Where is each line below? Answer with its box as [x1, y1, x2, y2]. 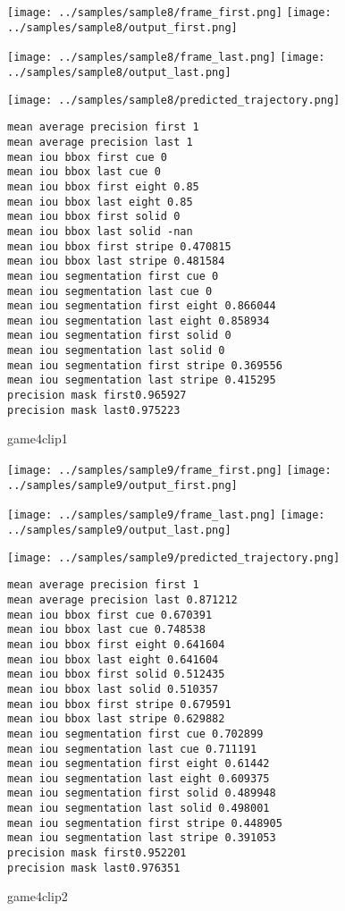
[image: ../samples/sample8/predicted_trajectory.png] [7, 93, 341, 106]
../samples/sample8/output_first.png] [7, 21, 238, 34]
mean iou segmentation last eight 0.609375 [7, 772, 270, 785]
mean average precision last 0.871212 [7, 593, 238, 606]
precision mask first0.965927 [7, 389, 187, 402]
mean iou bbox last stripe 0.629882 [7, 713, 225, 726]
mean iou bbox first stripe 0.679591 [7, 697, 231, 711]
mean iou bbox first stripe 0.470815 [7, 240, 231, 253]
